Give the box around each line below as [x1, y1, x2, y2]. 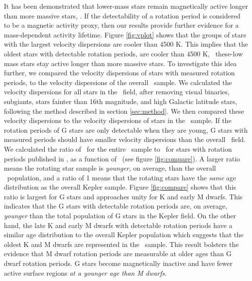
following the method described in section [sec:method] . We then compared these [4, 105, 244, 116]
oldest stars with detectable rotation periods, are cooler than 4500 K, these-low [4, 48, 243, 58]
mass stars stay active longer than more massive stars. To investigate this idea [4, 58, 237, 68]
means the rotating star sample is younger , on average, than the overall [4, 163, 216, 173]
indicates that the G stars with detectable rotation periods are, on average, [4, 201, 227, 211]
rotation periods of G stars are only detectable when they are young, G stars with [4, 124, 248, 135]
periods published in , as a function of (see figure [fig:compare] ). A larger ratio [4, 153, 240, 163]
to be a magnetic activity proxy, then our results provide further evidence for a [4, 20, 239, 30]
